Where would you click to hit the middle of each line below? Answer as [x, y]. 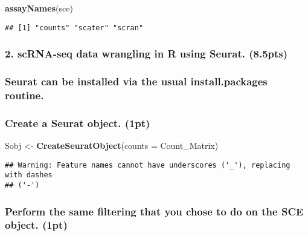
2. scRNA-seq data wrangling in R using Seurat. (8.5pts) [146, 54]
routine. [24, 95]
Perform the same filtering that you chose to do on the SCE [154, 211]
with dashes [29, 175]
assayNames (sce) [39, 8]
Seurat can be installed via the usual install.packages [136, 81]
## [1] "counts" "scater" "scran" [74, 28]
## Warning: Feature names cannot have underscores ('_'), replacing [148, 165]
